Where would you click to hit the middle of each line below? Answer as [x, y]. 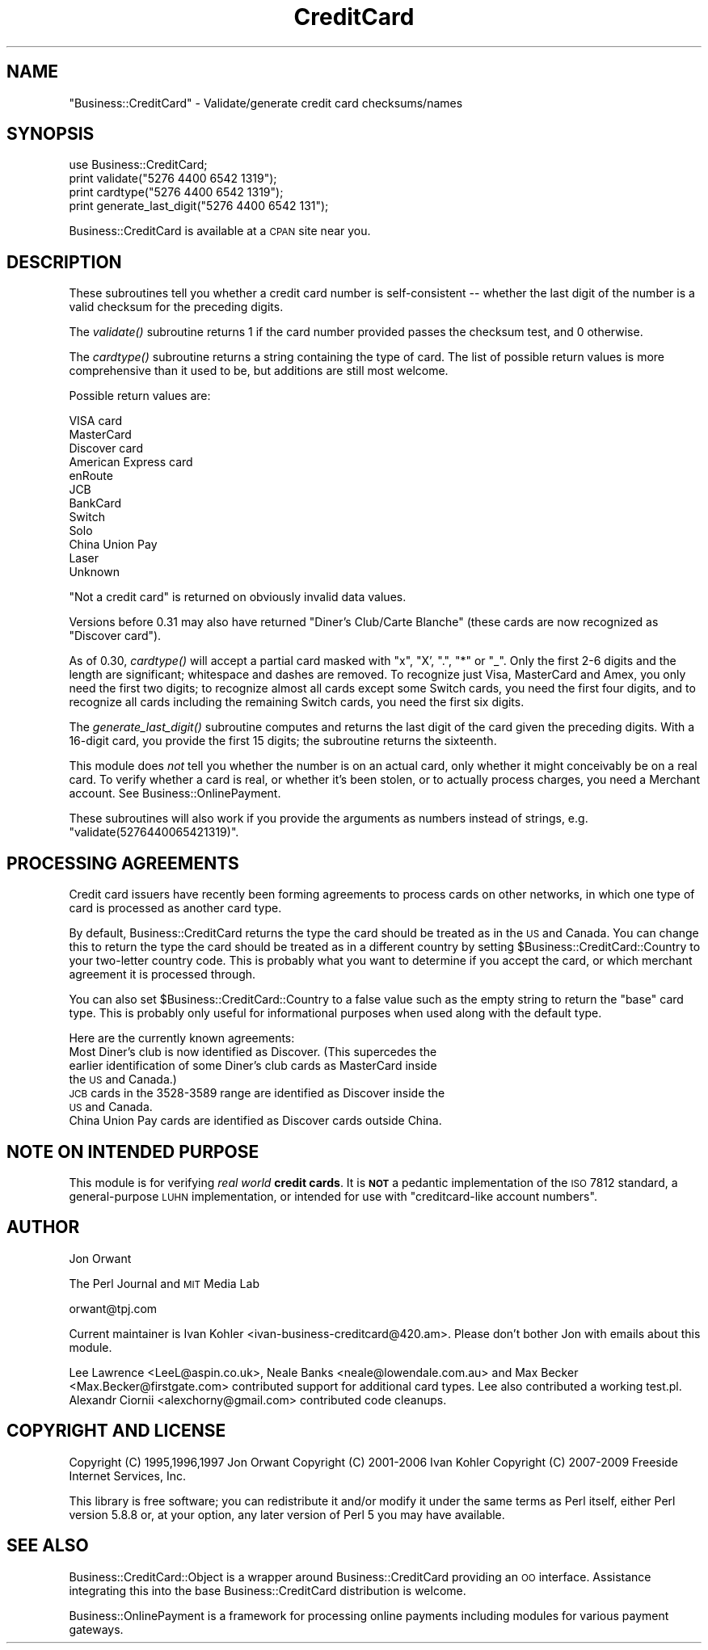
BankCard [95, 503]
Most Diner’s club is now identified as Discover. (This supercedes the [253, 1052]
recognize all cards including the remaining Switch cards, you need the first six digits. [297, 702]
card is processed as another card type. [175, 908]
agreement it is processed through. [162, 974]
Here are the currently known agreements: [182, 1038]
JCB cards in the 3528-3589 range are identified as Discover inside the [257, 1093]
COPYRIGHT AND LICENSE [116, 1431]
